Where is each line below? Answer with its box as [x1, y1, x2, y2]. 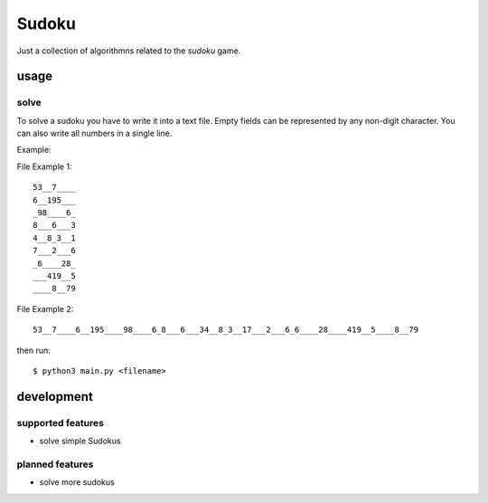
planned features [16, 458, 94, 470]
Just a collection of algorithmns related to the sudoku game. [16, 45, 241, 56]
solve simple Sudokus [39, 435, 121, 447]
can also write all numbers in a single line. [16, 128, 173, 139]
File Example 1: [16, 161, 72, 172]
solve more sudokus [39, 477, 115, 488]
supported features [16, 416, 104, 429]
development [16, 389, 94, 404]
